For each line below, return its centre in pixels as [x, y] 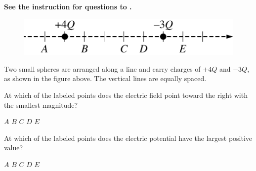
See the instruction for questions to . [68, 6]
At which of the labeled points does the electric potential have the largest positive [128, 138]
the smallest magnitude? [41, 105]
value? [14, 148]
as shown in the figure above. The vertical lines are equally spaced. [105, 78]
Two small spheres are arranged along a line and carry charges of [102, 68]
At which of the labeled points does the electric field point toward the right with [126, 95]
